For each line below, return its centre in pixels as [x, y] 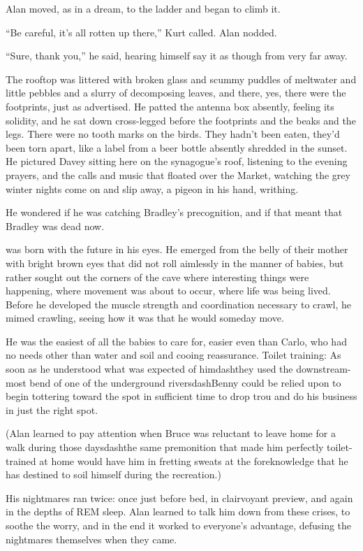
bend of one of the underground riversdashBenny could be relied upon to [185, 382]
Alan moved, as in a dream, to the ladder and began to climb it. [143, 8]
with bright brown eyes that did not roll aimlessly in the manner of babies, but [175, 263]
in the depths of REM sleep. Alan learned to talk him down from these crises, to [178, 511]
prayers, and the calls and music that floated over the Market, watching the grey [178, 174]
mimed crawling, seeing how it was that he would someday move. [145, 318]
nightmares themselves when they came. [91, 539]
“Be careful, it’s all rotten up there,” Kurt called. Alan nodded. [141, 32]
